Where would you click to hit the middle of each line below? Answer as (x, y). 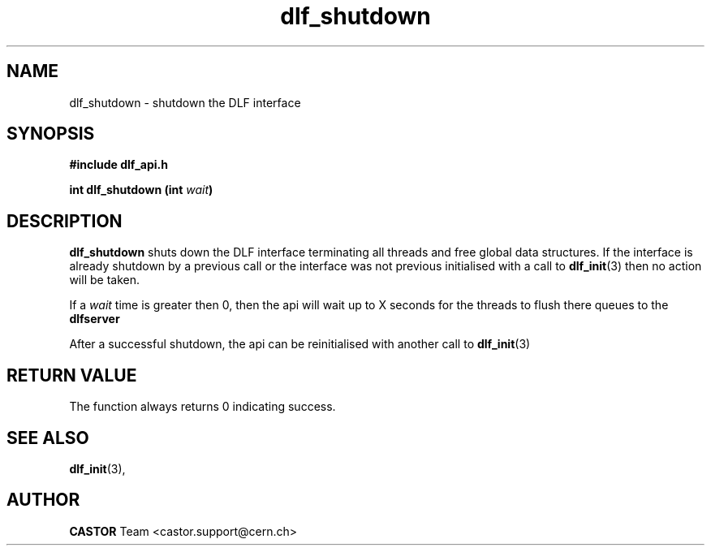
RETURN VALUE (72, 375)
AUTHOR (43, 500)
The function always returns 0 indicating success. (203, 407)
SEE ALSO (48, 438)
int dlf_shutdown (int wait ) (141, 190)
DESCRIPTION (65, 221)
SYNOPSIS (51, 134)
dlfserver (95, 319)
